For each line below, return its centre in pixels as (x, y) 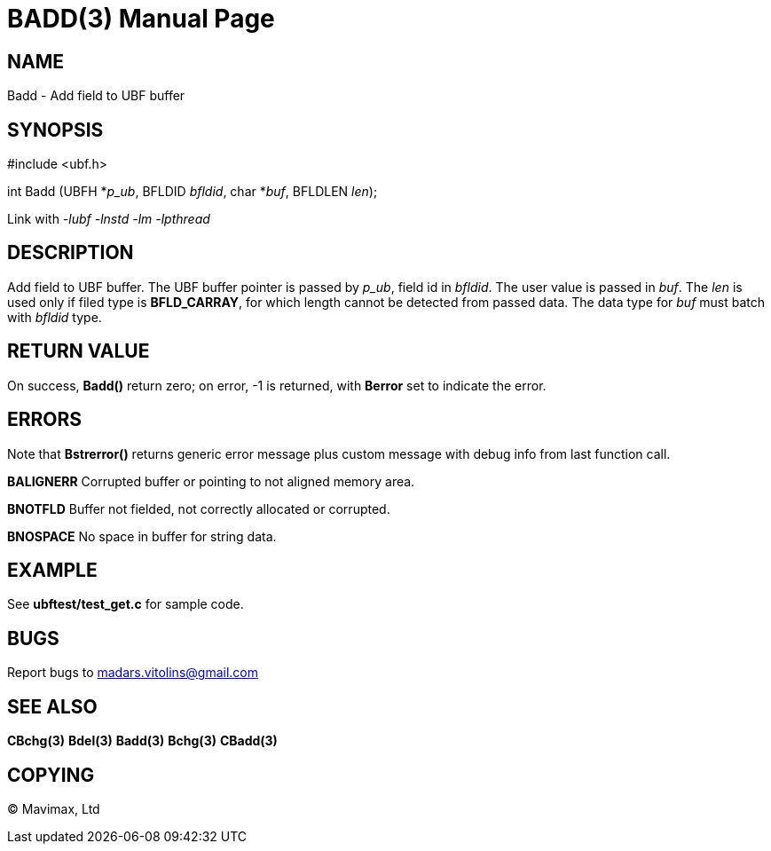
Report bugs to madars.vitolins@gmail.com (133, 673)
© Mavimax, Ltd (54, 808)
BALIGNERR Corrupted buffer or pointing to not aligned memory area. (211, 481)
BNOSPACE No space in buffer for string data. (142, 536)
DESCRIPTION (71, 253)
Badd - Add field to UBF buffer (96, 96)
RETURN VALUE (79, 351)
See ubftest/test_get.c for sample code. (126, 604)
